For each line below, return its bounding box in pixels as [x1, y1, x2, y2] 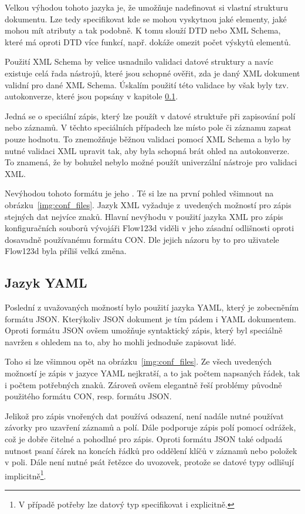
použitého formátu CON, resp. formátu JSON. [5, 390, 172, 402]
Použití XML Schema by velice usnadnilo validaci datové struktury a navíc [5, 55, 273, 68]
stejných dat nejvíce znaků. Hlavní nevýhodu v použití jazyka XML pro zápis [5, 210, 283, 222]
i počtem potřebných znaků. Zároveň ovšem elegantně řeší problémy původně [5, 378, 282, 390]
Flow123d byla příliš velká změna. [5, 245, 127, 257]
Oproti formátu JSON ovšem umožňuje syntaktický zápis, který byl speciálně [5, 324, 283, 336]
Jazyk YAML [5, 273, 87, 292]
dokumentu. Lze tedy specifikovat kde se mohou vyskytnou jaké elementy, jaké [5, 12, 287, 25]
